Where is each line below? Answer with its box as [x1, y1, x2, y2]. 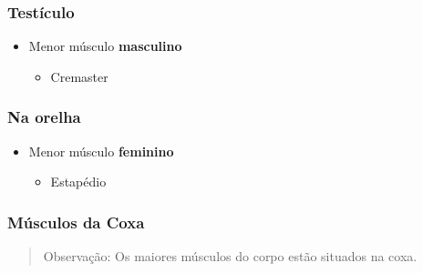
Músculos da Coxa [7, 210, 145, 233]
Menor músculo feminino [28, 141, 174, 160]
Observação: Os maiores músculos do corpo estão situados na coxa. [43, 247, 418, 266]
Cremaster [50, 66, 108, 86]
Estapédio [50, 172, 107, 191]
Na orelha [7, 106, 81, 128]
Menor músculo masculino [28, 36, 182, 56]
